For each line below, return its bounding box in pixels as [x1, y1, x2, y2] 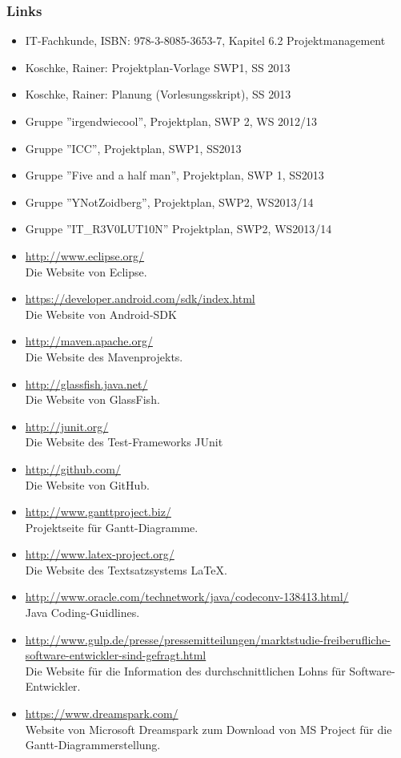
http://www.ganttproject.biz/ [25, 503, 171, 520]
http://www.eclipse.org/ [25, 247, 145, 264]
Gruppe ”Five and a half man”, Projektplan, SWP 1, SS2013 [25, 167, 324, 183]
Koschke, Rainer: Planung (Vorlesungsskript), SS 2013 [25, 86, 291, 103]
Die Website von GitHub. [25, 476, 150, 493]
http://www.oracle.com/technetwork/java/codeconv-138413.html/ [25, 588, 349, 605]
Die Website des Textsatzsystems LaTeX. [25, 561, 227, 578]
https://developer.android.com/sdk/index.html [25, 290, 255, 307]
